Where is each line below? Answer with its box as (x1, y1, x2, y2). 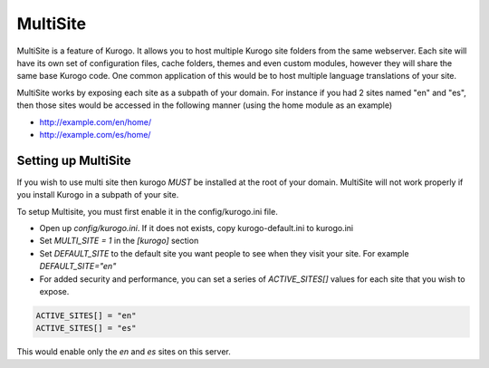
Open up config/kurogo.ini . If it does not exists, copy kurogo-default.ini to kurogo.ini (39, 222, 353, 233)
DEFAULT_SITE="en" (39, 261, 117, 272)
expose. (39, 286, 70, 296)
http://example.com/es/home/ (39, 129, 151, 140)
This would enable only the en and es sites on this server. (16, 346, 231, 357)
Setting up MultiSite (16, 152, 131, 168)
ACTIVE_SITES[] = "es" (35, 323, 137, 334)
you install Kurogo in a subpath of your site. (16, 189, 179, 200)
